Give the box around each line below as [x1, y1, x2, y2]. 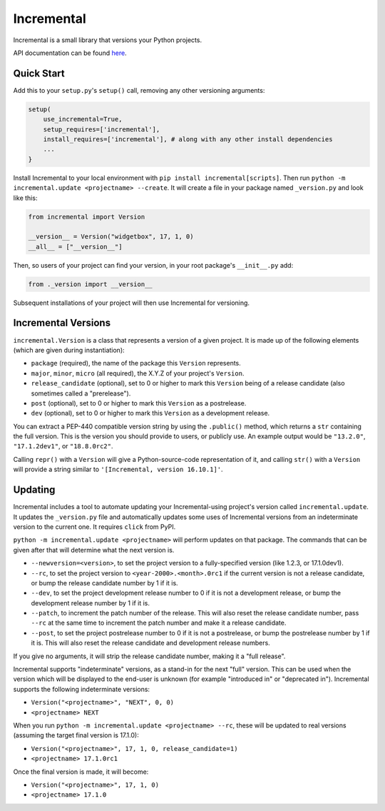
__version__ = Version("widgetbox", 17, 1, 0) [28, 233, 194, 241]
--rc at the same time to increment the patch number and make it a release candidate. [31, 618, 287, 628]
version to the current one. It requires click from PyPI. [13, 522, 176, 531]
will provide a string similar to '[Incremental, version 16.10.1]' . [13, 465, 224, 474]
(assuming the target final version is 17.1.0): [13, 731, 139, 740]
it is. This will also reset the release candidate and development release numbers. [31, 639, 270, 648]
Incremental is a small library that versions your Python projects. [13, 36, 202, 44]
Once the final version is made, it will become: [13, 767, 149, 776]
